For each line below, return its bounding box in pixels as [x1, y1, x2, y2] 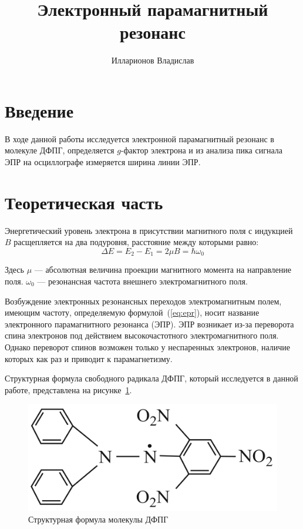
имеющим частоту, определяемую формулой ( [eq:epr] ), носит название [5, 306, 260, 319]
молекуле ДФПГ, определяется [5, 144, 115, 156]
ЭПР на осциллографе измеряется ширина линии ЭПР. [5, 156, 201, 168]
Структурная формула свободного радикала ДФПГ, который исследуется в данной [5, 372, 298, 384]
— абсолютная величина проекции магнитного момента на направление [34, 263, 292, 276]
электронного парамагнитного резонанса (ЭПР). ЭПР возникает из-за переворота [5, 317, 294, 330]
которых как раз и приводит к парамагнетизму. [5, 352, 173, 364]
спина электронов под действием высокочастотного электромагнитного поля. [5, 329, 279, 341]
